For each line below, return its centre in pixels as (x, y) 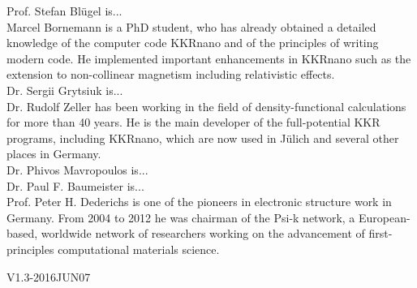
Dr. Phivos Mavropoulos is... (77, 169)
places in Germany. (54, 154)
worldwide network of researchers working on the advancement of (203, 233)
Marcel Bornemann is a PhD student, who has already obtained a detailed (191, 26)
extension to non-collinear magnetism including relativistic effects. (171, 74)
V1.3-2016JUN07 (49, 276)
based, (22, 233)
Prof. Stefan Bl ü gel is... (64, 11)
